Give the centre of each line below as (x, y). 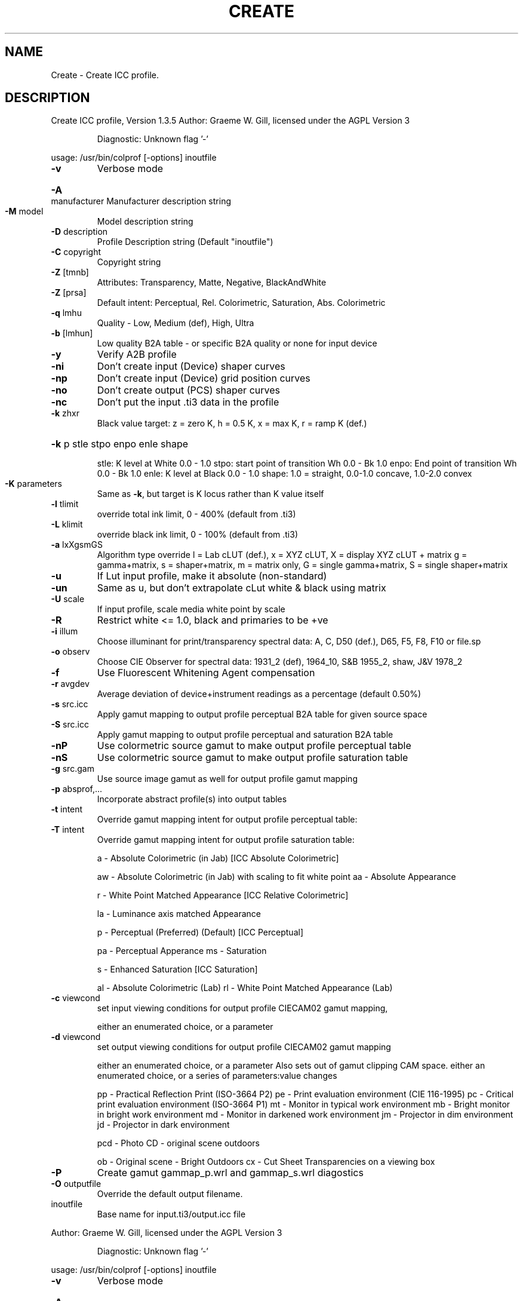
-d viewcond (76, 1037)
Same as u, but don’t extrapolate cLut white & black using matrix (241, 588)
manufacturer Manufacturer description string (141, 201)
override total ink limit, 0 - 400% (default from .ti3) (196, 514)
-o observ (70, 652)
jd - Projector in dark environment (163, 1125)
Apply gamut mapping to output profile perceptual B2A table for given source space (262, 714)
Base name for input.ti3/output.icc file (171, 1214)
